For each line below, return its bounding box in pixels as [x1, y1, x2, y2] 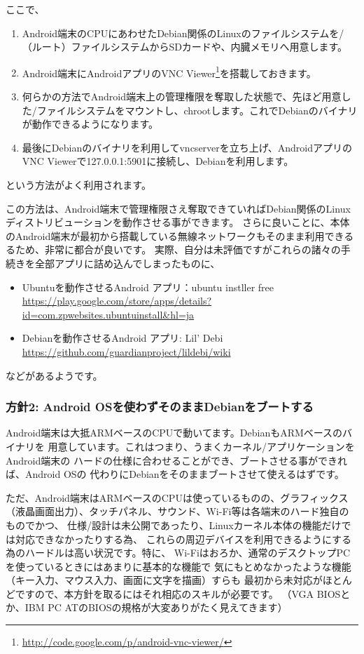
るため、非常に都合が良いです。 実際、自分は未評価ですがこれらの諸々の [6, 242, 341, 257]
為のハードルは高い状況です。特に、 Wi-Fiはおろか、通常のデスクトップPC [6, 545, 351, 560]
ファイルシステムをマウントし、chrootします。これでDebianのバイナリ [36, 102, 358, 117]
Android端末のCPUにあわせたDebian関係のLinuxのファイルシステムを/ [22, 25, 344, 40]
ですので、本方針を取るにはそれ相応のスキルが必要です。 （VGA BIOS [15, 586, 341, 601]
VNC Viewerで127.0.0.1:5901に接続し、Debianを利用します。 [22, 154, 294, 168]
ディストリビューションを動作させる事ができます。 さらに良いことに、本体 [6, 215, 350, 229]
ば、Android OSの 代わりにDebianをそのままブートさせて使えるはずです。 [6, 467, 344, 481]
